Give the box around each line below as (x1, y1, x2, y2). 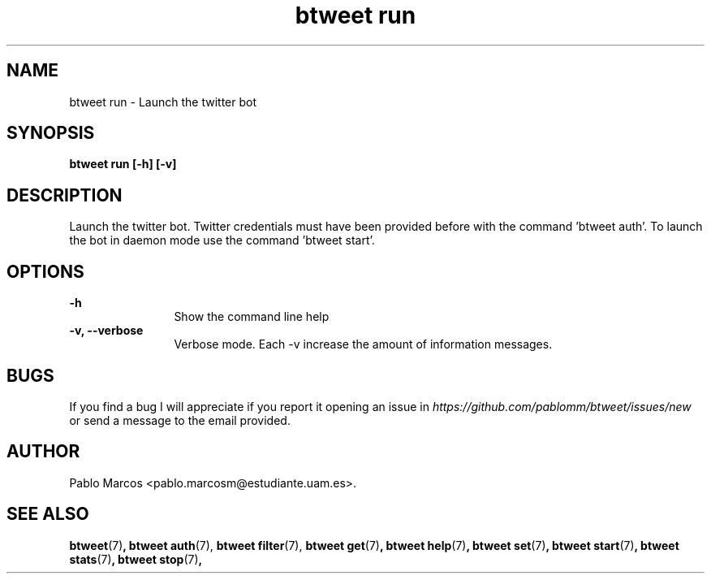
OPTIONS (6, 261, 84, 282)
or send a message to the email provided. (69, 413, 291, 427)
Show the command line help (174, 309, 330, 324)
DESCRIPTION (6, 184, 123, 206)
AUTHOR (6, 441, 80, 462)
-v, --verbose (69, 323, 144, 338)
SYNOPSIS (6, 123, 95, 144)
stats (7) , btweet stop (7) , (69, 552, 203, 566)
